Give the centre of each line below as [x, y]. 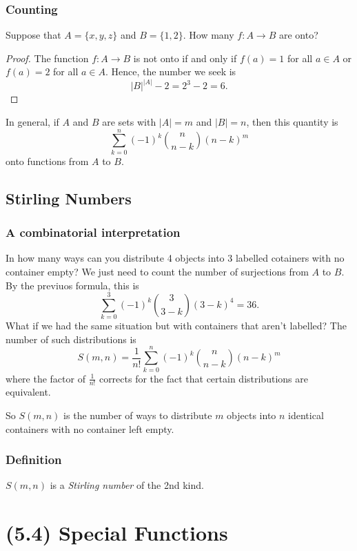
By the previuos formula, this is [72, 285]
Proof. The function [47, 58]
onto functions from [47, 161]
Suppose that [33, 35]
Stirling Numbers [69, 198]
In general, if [32, 122]
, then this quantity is [292, 122]
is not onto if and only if [185, 58]
